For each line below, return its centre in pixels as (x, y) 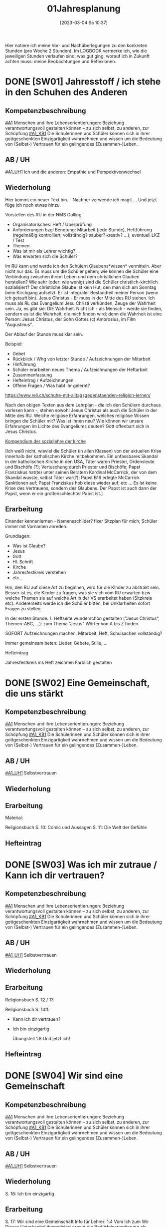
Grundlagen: (18, 536)
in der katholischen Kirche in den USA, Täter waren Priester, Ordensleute (80, 462)
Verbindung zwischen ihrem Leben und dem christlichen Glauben (72, 276)
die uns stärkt (34, 693)
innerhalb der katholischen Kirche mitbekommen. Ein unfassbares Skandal (82, 456)
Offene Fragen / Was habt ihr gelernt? (51, 385)
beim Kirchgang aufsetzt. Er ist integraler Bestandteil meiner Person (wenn (82, 292)
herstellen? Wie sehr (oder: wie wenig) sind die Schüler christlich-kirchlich (82, 282)
